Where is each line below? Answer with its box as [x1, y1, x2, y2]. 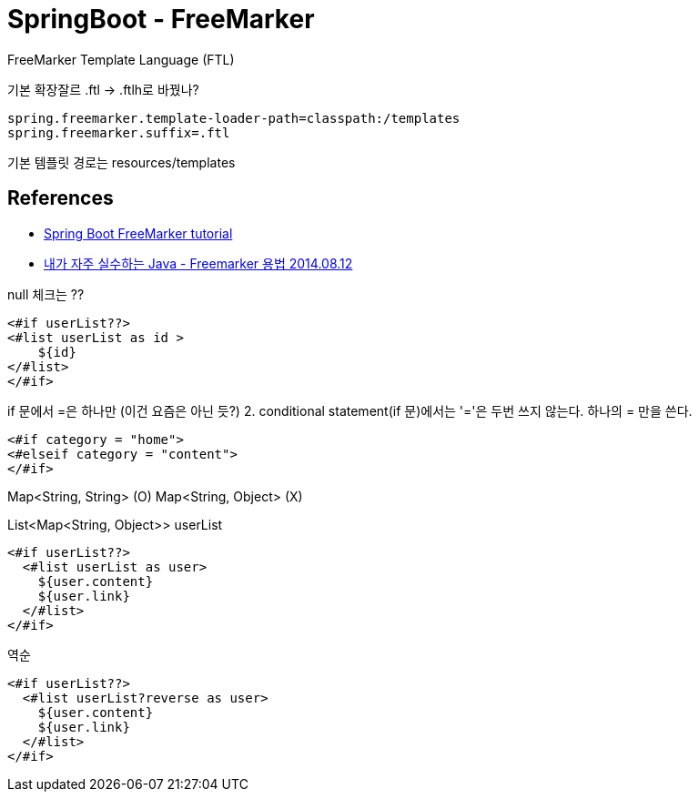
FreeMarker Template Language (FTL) [7, 51, 235, 67]
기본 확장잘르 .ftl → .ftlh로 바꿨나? [7, 81, 199, 97]
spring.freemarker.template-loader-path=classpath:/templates [7, 110, 461, 126]
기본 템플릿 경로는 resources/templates [7, 154, 236, 170]
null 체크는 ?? [7, 286, 85, 302]
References [7, 187, 114, 210]
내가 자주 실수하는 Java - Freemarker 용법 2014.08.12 [44, 255, 353, 271]
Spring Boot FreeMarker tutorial [44, 225, 233, 241]
